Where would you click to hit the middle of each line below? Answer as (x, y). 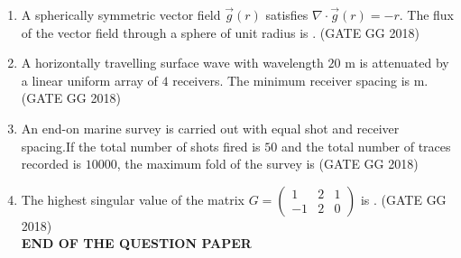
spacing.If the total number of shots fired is (141, 146)
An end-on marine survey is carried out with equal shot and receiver (210, 128)
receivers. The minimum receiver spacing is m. (300, 80)
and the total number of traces (366, 146)
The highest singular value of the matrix (133, 199)
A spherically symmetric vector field (121, 14)
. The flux (427, 14)
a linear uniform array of (89, 80)
